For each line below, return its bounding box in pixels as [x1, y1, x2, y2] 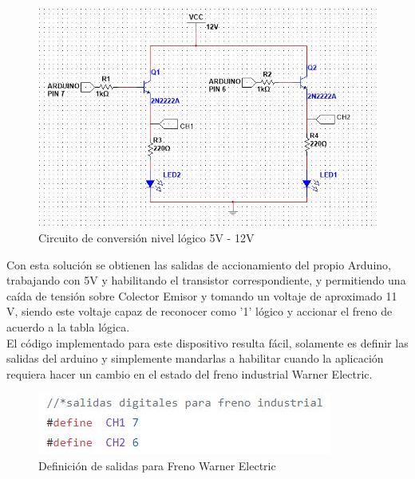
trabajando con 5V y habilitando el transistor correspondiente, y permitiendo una [6, 272, 406, 289]
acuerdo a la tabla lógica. [6, 319, 130, 336]
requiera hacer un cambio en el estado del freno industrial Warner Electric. [6, 365, 373, 382]
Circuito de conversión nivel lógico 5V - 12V [38, 230, 255, 246]
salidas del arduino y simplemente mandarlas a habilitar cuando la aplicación [6, 350, 384, 367]
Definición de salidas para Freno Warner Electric [38, 457, 276, 473]
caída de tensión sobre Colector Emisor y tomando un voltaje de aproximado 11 [6, 287, 397, 304]
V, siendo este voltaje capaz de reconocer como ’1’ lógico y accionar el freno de [6, 303, 393, 320]
